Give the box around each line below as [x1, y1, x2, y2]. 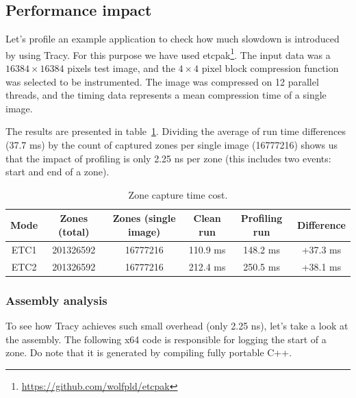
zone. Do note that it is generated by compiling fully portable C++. [5, 345, 292, 360]
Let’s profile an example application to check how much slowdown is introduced [5, 32, 340, 46]
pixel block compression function [201, 61, 339, 75]
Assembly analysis [5, 291, 107, 308]
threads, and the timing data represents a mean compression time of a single [5, 88, 327, 102]
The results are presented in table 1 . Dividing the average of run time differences [5, 124, 346, 138]
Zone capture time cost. [128, 187, 228, 201]
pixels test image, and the [67, 61, 175, 75]
